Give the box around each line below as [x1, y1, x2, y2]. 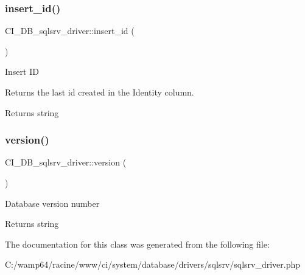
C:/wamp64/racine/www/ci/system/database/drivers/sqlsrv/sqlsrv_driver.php [5, 258, 301, 271]
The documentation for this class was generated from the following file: [5, 237, 270, 250]
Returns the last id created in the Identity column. [5, 86, 194, 98]
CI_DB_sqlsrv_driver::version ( [5, 156, 127, 169]
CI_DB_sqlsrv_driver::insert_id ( [5, 24, 135, 37]
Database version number [5, 197, 100, 209]
